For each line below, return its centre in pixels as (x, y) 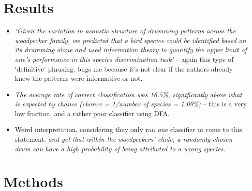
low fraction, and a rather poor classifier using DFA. (92, 113)
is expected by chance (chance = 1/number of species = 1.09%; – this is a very (131, 104)
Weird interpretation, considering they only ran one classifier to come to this (128, 129)
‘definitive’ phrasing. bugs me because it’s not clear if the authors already (124, 68)
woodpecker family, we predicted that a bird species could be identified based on (130, 40)
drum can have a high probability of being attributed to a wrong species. (120, 148)
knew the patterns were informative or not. (79, 78)
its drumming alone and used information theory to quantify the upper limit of (131, 50)
